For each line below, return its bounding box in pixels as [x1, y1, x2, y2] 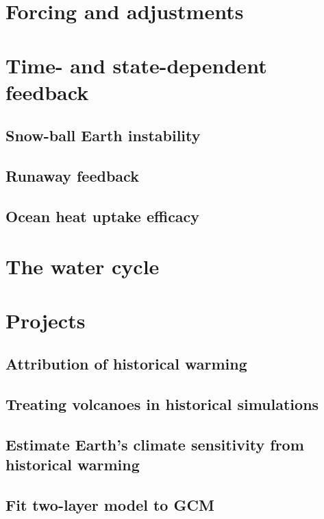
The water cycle [5, 252, 160, 280]
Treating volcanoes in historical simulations [5, 394, 319, 415]
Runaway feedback [5, 165, 139, 186]
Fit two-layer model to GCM [5, 494, 214, 516]
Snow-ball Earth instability [5, 125, 201, 146]
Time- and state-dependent [5, 51, 267, 79]
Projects [5, 306, 86, 334]
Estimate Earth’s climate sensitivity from [5, 433, 304, 455]
